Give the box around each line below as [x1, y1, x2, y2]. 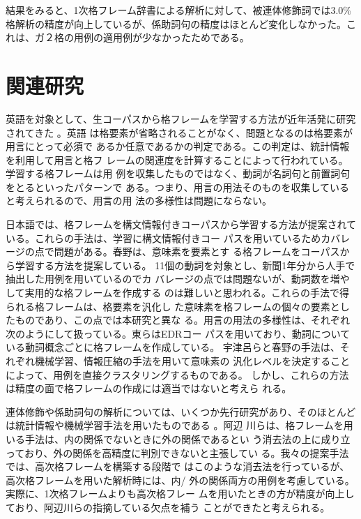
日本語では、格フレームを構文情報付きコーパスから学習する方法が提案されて [6, 217, 357, 232]
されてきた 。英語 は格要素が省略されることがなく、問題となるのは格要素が [6, 125, 353, 140]
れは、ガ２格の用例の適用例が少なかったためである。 [6, 30, 249, 45]
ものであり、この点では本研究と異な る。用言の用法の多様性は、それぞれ [15, 313, 350, 327]
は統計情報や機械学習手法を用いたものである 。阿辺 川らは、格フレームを [6, 418, 344, 433]
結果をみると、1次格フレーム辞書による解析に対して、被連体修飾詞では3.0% [6, 3, 352, 17]
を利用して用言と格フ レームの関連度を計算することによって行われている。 [6, 152, 348, 167]
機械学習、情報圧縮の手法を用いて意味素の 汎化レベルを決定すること [34, 354, 351, 368]
